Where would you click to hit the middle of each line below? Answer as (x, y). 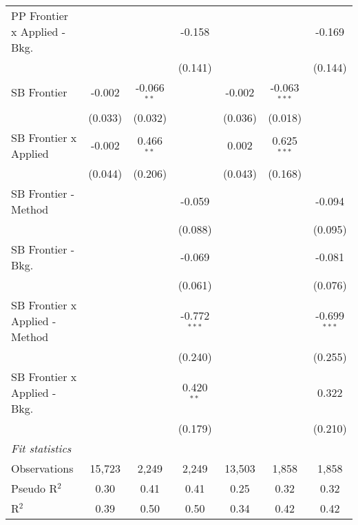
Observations (42, 468)
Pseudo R (34, 488)
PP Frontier (40, 16)
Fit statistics (41, 448)
